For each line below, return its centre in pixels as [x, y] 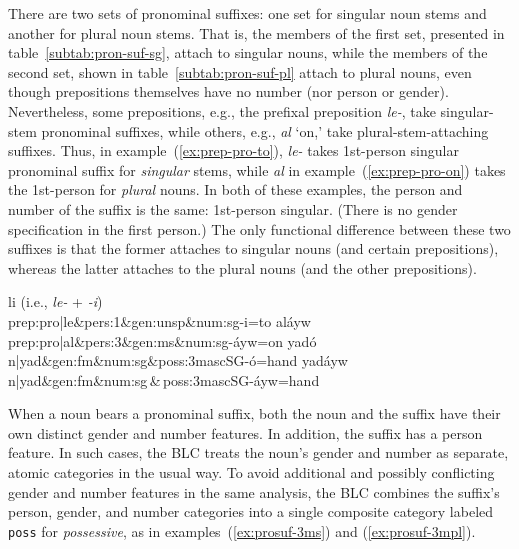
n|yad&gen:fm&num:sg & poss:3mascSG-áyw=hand [164, 379]
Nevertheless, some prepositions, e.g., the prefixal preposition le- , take [222, 110]
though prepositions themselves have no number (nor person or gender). [228, 91]
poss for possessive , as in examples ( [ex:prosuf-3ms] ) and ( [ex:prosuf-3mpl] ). [242, 530]
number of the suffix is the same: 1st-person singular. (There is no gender [233, 208]
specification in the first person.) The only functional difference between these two [259, 228]
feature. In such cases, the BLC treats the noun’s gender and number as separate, [258, 452]
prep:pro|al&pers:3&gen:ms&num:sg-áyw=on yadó [162, 340]
